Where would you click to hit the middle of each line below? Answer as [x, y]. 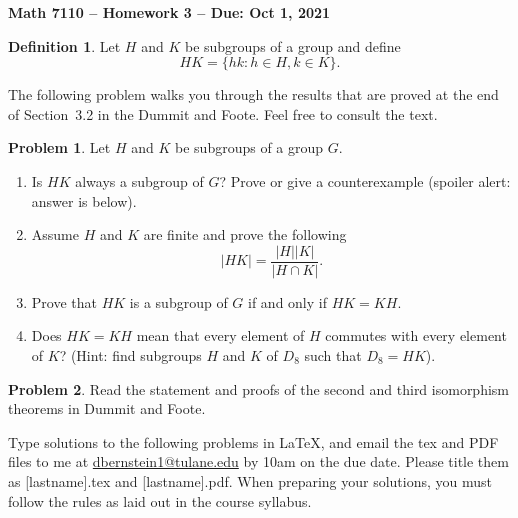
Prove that [64, 301]
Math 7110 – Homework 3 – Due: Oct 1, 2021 [169, 12]
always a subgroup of [139, 180]
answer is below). [84, 200]
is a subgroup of [178, 301]
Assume [55, 234]
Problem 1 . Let [59, 147]
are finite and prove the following [245, 234]
